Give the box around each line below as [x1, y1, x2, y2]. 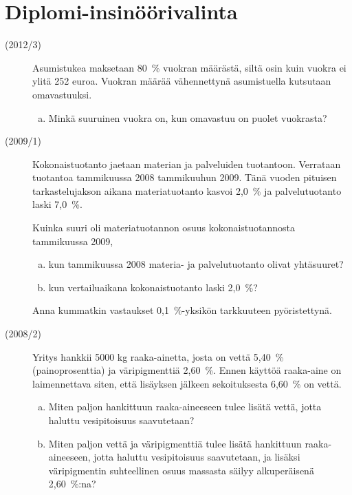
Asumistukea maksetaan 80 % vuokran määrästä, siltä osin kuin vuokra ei [32, 60, 346, 74]
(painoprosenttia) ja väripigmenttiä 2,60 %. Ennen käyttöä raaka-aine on [32, 363, 342, 377]
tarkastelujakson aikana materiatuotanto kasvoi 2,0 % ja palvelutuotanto [32, 183, 342, 198]
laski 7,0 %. [32, 197, 82, 211]
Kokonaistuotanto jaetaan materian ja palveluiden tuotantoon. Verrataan [32, 156, 341, 171]
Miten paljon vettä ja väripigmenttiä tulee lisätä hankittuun [48, 436, 302, 450]
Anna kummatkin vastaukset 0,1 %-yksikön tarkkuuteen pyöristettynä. [32, 303, 332, 317]
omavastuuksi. [32, 87, 92, 101]
